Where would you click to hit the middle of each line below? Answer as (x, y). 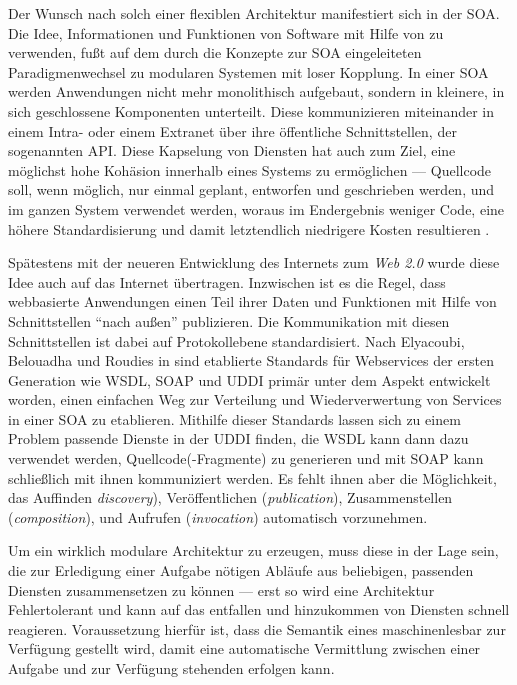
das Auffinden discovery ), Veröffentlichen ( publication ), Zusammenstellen (230, 497)
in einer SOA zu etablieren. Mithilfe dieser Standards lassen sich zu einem (234, 418)
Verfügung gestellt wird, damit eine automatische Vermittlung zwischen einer (244, 648)
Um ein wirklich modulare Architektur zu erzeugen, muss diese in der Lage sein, (253, 550)
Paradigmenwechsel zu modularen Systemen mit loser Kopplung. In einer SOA (248, 71)
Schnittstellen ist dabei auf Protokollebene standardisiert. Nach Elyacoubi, (236, 340)
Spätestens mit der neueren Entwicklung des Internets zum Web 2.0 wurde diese (254, 262)
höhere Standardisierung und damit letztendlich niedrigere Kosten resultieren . (249, 228)
